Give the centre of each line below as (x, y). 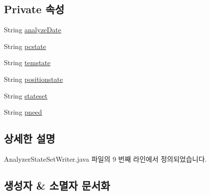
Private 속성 (34, 9)
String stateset (26, 95)
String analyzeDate (33, 30)
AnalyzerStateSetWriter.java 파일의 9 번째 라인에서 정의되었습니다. (105, 158)
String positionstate (34, 79)
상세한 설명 (30, 138)
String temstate (27, 62)
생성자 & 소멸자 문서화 (57, 185)
